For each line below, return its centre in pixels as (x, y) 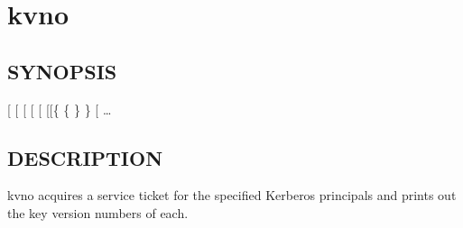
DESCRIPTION (85, 157)
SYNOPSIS (62, 71)
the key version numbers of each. (98, 212)
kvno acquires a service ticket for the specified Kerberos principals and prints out (232, 195)
